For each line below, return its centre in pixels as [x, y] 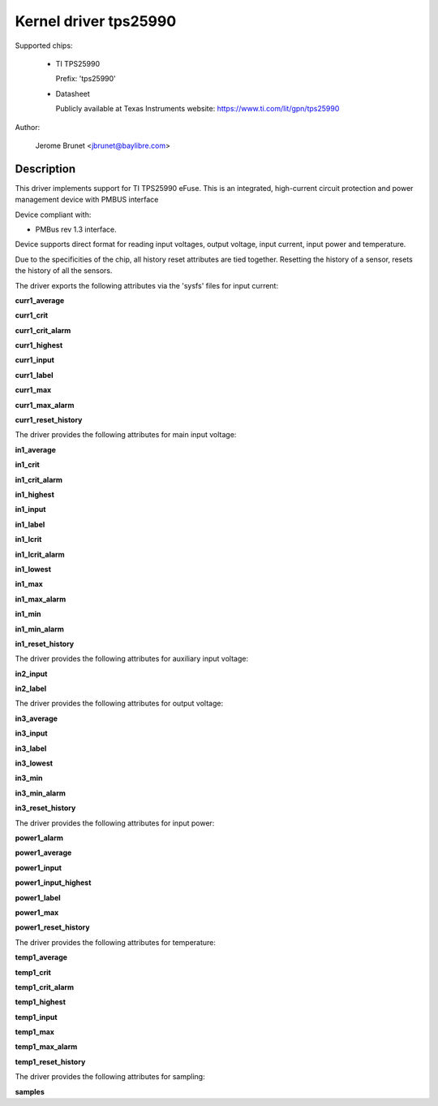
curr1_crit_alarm [43, 330]
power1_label [38, 897]
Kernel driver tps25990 [96, 21]
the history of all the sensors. [64, 271]
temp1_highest [41, 1002]
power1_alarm [39, 838]
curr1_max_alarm [45, 405]
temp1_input [36, 1017]
